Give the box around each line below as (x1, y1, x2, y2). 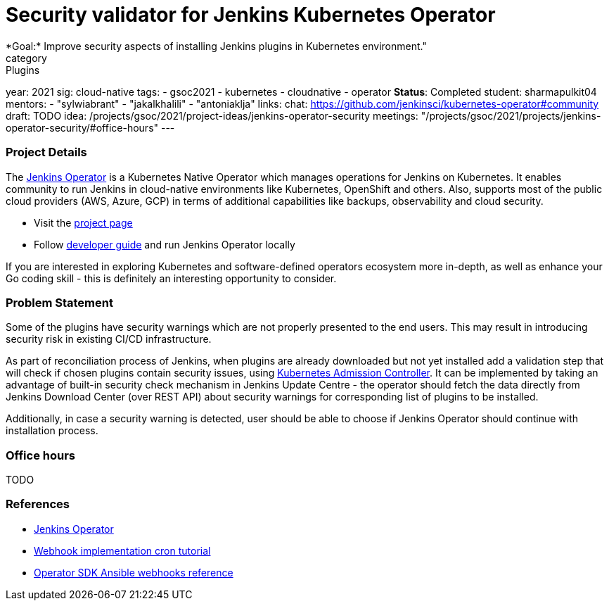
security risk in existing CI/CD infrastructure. (6, 333, 212, 346)
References (6, 497, 70, 512)
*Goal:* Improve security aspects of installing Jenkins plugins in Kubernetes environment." (6, 39, 427, 52)
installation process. (6, 424, 98, 437)
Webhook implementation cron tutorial (34, 544, 211, 557)
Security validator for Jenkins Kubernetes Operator (6, 3, 496, 27)
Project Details (6, 145, 87, 160)
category (6, 51, 47, 64)
